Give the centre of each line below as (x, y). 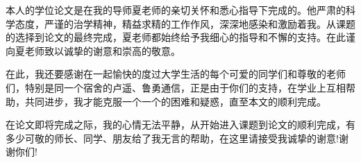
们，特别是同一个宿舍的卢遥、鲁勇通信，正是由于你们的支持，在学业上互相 (176, 87)
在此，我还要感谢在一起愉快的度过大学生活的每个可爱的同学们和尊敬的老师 (176, 74)
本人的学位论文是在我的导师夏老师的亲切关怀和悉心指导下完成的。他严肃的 (176, 10)
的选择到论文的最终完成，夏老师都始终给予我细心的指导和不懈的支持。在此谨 (180, 37)
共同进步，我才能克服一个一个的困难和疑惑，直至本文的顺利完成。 (175, 101)
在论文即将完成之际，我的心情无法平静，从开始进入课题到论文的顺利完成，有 (180, 125)
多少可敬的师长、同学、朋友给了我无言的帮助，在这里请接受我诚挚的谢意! (172, 138)
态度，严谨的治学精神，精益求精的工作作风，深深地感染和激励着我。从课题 (185, 23)
